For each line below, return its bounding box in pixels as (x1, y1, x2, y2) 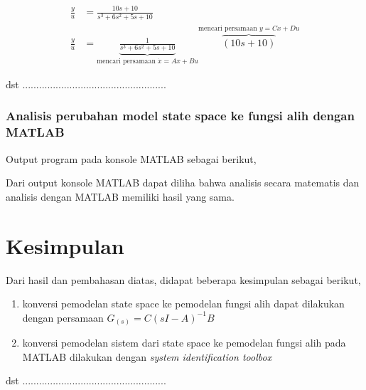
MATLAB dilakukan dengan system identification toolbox (22, 349, 272, 364)
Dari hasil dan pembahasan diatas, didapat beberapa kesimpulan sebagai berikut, (6, 272, 361, 287)
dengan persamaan (22, 310, 104, 325)
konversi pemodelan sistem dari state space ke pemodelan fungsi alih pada (22, 335, 346, 350)
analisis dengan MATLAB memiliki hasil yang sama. (6, 189, 235, 204)
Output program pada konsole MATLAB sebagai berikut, (6, 151, 257, 166)
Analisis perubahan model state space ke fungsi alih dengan (6, 107, 355, 125)
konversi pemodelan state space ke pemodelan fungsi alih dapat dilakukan (22, 296, 345, 311)
